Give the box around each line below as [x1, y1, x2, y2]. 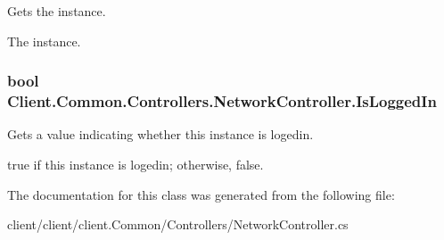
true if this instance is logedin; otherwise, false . [7, 154, 264, 173]
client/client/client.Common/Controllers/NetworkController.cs [7, 215, 349, 234]
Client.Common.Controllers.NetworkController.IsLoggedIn [7, 90, 437, 112]
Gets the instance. [7, 2, 106, 20]
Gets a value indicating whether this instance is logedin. [7, 125, 314, 144]
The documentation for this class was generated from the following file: [7, 185, 395, 203]
